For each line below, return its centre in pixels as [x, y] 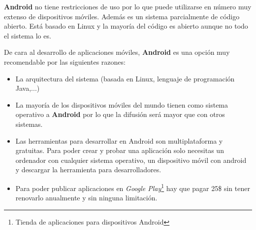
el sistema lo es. [28, 35]
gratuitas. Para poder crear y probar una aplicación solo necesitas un [120, 150]
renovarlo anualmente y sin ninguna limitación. [86, 198]
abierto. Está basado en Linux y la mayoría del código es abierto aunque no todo [126, 26]
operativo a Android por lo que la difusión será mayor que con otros [120, 114]
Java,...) [28, 88]
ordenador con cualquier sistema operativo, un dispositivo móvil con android [131, 160]
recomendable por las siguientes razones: [65, 61]
